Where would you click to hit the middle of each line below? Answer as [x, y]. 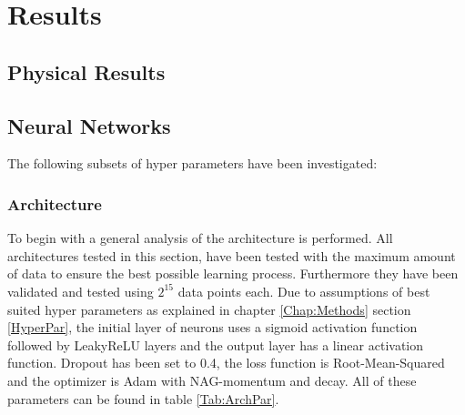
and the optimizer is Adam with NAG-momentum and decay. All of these [212, 380]
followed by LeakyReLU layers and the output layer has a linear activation [216, 344]
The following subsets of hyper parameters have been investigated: [192, 163]
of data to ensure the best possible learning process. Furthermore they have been [233, 273]
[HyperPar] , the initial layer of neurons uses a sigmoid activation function [212, 327]
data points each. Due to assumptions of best [304, 291]
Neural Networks [89, 125]
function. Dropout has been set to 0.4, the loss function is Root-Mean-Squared [226, 363]
